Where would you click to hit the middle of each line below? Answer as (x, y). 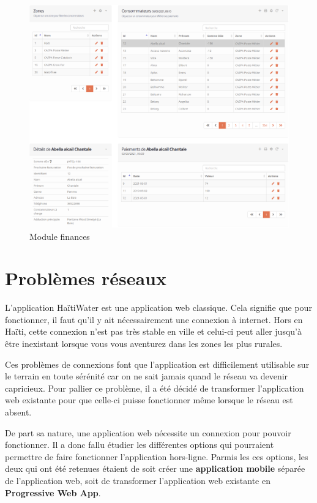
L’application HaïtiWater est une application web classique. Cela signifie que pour (158, 307)
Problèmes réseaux (86, 278)
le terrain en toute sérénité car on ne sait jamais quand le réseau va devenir (147, 376)
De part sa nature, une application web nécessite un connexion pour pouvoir (148, 432)
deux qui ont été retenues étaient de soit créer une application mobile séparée (155, 468)
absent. (18, 412)
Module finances (60, 236)
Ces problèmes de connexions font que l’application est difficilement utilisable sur (157, 364)
